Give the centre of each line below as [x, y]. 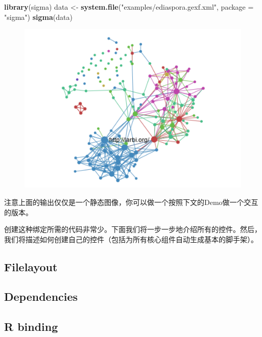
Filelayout [31, 266]
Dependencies [41, 296]
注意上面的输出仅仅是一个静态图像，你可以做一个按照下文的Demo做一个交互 [131, 202]
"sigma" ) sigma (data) [38, 17]
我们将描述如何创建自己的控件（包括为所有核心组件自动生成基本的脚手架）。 [131, 239]
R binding [31, 327]
